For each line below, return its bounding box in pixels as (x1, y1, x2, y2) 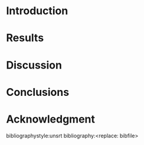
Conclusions (6, 85, 70, 99)
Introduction (6, 4, 68, 18)
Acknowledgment (6, 112, 96, 125)
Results (6, 31, 44, 45)
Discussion (6, 58, 62, 72)
